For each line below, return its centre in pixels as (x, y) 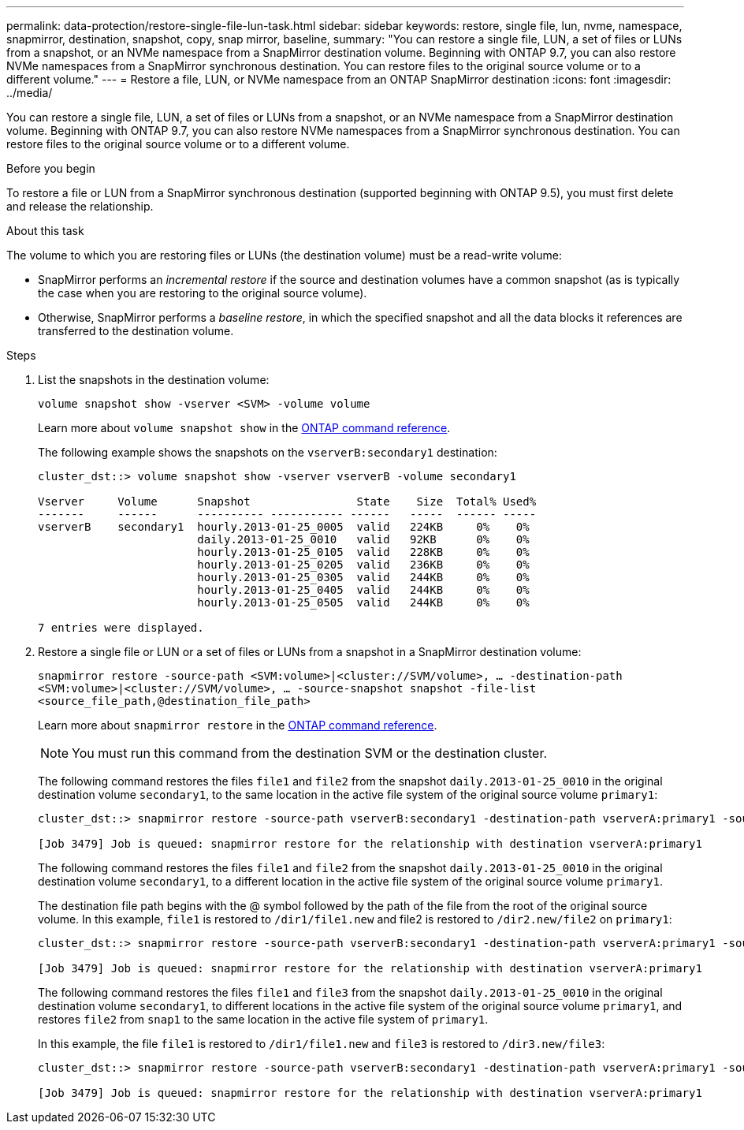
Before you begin (51, 168)
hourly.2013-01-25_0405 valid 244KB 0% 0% (363, 590)
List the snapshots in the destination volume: (154, 380)
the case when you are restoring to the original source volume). (203, 293)
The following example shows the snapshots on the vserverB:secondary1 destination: (268, 452)
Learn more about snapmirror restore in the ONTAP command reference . (238, 725)
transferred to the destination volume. (136, 331)
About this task (45, 231)
